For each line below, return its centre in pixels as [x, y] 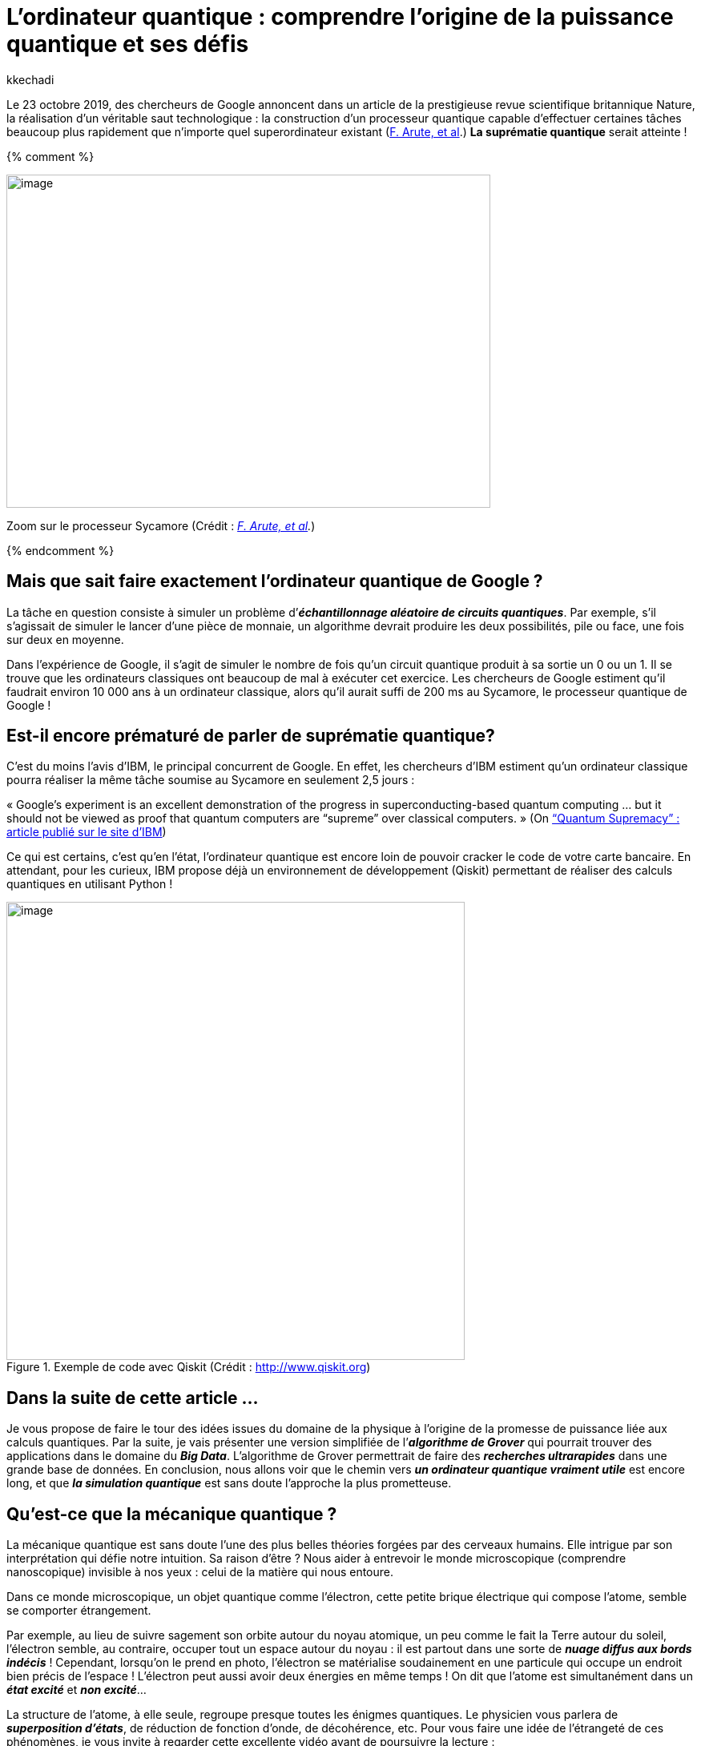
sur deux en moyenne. [65, 639]
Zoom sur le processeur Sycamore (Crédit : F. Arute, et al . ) [161, 525]
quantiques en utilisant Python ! [90, 884]
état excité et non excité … [77, 1690]
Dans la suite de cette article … [133, 1398]
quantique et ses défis [128, 44]
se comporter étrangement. [79, 1611]
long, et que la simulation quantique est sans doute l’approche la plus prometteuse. [229, 1483]
